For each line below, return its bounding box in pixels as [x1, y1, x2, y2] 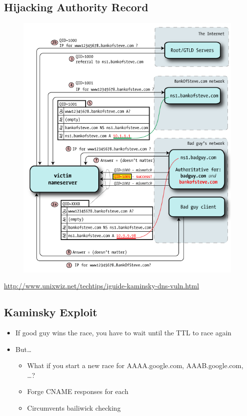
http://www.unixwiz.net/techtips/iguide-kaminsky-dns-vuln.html [4, 281, 199, 291]
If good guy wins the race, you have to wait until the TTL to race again [15, 327, 232, 337]
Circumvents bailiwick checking [27, 402, 121, 413]
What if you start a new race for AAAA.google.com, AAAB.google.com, [27, 360, 244, 371]
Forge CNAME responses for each [27, 386, 129, 396]
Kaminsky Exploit [4, 305, 97, 320]
